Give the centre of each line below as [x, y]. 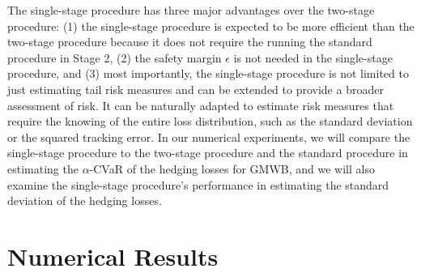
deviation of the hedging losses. [85, 200]
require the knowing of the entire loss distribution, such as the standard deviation [210, 121]
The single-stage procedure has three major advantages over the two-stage [191, 10]
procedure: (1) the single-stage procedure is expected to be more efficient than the [211, 26]
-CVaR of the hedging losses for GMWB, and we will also [232, 168]
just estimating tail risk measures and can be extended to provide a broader [196, 89]
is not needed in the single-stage [313, 57]
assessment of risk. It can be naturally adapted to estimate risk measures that [201, 105]
